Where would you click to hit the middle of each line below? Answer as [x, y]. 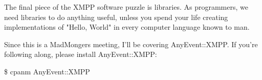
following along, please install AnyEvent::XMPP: [81, 54]
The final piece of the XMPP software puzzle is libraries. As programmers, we [126, 7]
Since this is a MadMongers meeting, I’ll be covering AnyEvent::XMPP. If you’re [131, 44]
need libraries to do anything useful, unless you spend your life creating [116, 17]
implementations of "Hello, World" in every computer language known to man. [127, 27]
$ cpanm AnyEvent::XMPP [47, 71]
